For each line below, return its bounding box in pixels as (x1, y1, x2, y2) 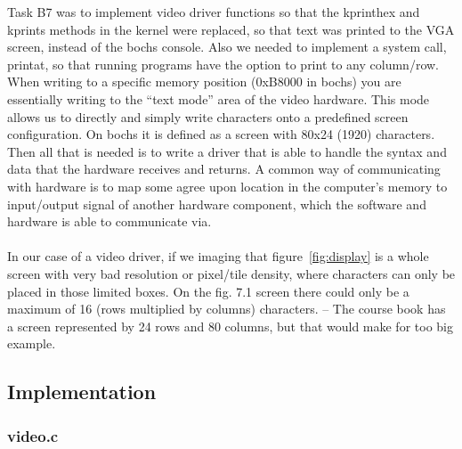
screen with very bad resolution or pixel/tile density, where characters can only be (7, 264, 456, 282)
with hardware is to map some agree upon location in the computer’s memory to (7, 176, 448, 195)
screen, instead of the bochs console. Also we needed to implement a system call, (7, 37, 447, 56)
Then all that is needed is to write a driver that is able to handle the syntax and (7, 142, 447, 160)
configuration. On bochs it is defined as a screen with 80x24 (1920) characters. (7, 125, 435, 143)
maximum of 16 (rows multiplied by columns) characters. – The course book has (7, 299, 446, 318)
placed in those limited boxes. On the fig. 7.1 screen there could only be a (7, 282, 409, 300)
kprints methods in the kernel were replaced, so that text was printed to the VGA (7, 20, 455, 38)
